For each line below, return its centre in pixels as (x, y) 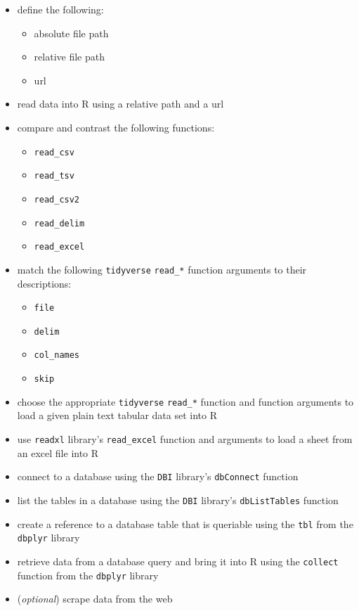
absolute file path (71, 33)
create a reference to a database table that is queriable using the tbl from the (185, 523)
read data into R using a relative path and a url (120, 104)
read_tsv (54, 176)
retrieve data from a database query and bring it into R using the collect (178, 561)
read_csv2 (57, 199)
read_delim (59, 223)
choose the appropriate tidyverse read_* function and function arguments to (185, 401)
